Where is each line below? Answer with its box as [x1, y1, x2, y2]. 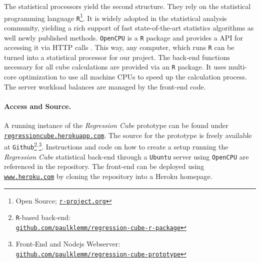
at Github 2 [4, 140, 37, 151]
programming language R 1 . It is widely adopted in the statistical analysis [4, 11, 227, 23]
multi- [228, 61, 247, 72]
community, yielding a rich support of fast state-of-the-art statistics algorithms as [4, 22, 254, 32]
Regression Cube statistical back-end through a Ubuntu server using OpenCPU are [4, 151, 249, 161]
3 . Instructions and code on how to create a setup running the [38, 140, 228, 151]
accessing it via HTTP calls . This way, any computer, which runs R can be [4, 42, 234, 52]
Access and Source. [4, 100, 71, 111]
